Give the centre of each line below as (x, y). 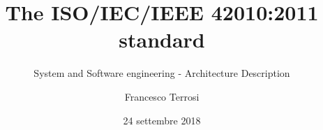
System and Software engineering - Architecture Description (162, 73)
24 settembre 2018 (162, 120)
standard (162, 39)
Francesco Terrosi (162, 96)
